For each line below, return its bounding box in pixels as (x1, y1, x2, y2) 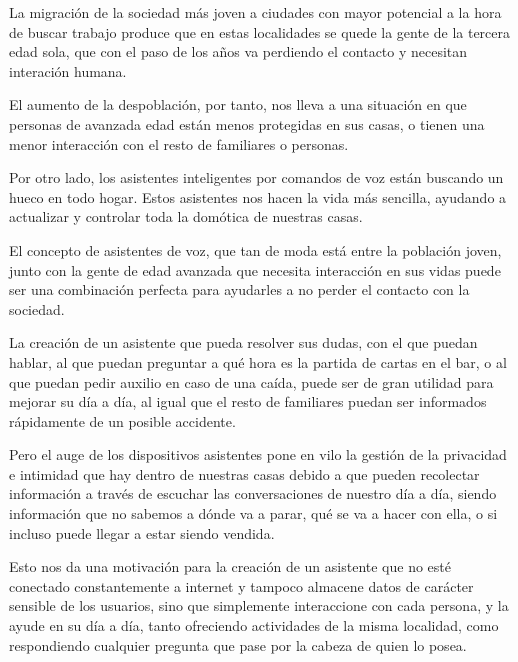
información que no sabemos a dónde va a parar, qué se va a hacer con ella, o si (9, 503, 498, 524)
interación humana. (9, 60, 127, 81)
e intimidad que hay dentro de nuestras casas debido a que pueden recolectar (9, 463, 480, 484)
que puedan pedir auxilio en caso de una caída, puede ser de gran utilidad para (9, 371, 494, 392)
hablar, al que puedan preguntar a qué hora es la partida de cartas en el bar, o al (9, 351, 507, 372)
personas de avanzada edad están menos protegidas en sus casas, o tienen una (9, 113, 485, 134)
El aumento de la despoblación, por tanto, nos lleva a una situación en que (9, 94, 467, 115)
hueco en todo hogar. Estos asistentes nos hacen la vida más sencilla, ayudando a (9, 186, 507, 207)
